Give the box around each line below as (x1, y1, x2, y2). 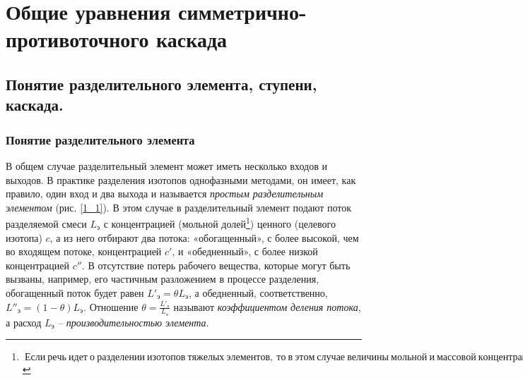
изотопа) (6, 230, 42, 245)
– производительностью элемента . (58, 314, 209, 329)
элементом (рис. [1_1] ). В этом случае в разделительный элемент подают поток (6, 200, 352, 214)
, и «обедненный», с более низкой (172, 244, 318, 259)
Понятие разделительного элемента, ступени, (6, 73, 317, 94)
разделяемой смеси (6, 216, 87, 231)
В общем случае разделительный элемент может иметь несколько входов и (6, 158, 327, 173)
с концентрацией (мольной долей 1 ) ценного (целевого (103, 214, 336, 231)
